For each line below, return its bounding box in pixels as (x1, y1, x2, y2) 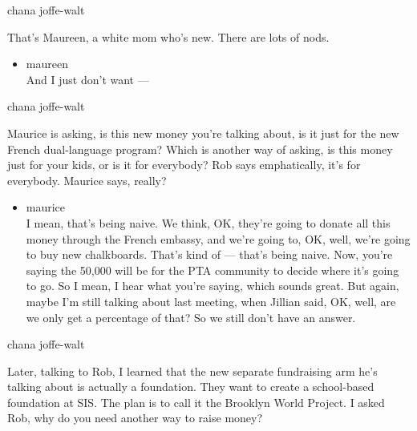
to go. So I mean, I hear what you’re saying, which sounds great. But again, (26, 277, 399, 294)
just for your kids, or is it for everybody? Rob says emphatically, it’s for (7, 156, 361, 173)
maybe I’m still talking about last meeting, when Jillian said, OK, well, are (26, 292, 396, 309)
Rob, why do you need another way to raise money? (7, 409, 263, 426)
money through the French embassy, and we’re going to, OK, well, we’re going (26, 230, 411, 247)
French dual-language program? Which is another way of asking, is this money (7, 140, 393, 157)
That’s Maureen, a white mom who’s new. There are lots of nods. (7, 28, 330, 45)
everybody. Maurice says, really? (7, 171, 167, 188)
